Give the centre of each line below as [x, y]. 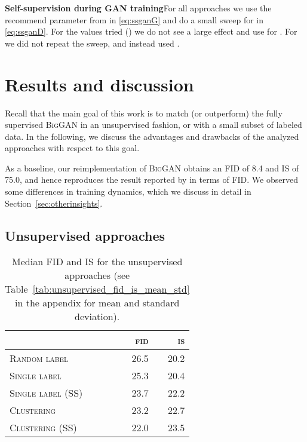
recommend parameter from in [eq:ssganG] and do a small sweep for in [134, 19]
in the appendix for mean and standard [97, 303]
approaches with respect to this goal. [72, 148]
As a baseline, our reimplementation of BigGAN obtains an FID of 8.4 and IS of [152, 168]
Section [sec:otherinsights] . [54, 203]
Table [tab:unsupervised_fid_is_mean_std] [97, 289]
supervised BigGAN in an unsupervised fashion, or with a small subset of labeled [153, 125]
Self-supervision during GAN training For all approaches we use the [138, 8]
